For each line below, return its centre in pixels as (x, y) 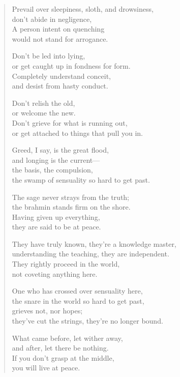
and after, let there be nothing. (60, 348)
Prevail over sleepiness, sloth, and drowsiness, (83, 9)
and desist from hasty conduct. (60, 86)
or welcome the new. (44, 113)
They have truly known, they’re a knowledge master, (94, 243)
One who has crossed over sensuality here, (77, 291)
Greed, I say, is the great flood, (60, 150)
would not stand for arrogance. (60, 38)
